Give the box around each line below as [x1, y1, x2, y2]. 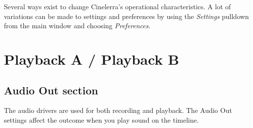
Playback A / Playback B [4, 49, 179, 69]
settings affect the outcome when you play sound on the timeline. [4, 114, 199, 125]
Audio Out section [4, 82, 98, 97]
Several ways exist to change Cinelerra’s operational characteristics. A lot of [4, 1, 231, 11]
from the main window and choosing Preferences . [4, 20, 151, 31]
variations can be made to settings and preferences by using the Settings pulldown [4, 11, 249, 21]
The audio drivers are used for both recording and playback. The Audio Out [4, 105, 232, 115]
